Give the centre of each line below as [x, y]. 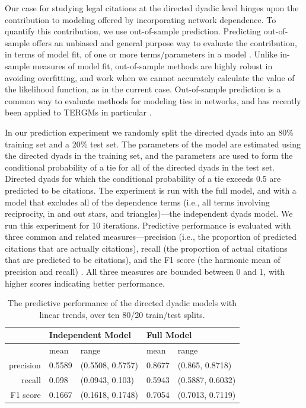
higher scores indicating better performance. [85, 283]
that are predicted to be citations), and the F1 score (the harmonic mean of [143, 260]
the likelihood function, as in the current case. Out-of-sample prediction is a [143, 89]
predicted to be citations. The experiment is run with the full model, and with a [151, 190]
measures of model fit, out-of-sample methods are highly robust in [152, 65]
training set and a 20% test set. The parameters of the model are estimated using [153, 144]
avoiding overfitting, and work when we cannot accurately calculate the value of [150, 77]
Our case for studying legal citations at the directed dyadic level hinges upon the [152, 8]
